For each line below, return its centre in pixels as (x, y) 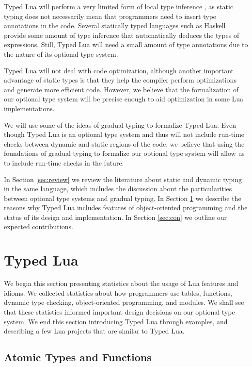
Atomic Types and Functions (78, 357)
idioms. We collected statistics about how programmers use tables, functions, (118, 292)
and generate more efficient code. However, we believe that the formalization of (121, 89)
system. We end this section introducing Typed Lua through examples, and (116, 321)
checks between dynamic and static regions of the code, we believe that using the (124, 143)
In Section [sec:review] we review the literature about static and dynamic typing (123, 179)
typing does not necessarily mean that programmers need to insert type (110, 16)
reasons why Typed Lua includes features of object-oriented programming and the (126, 208)
